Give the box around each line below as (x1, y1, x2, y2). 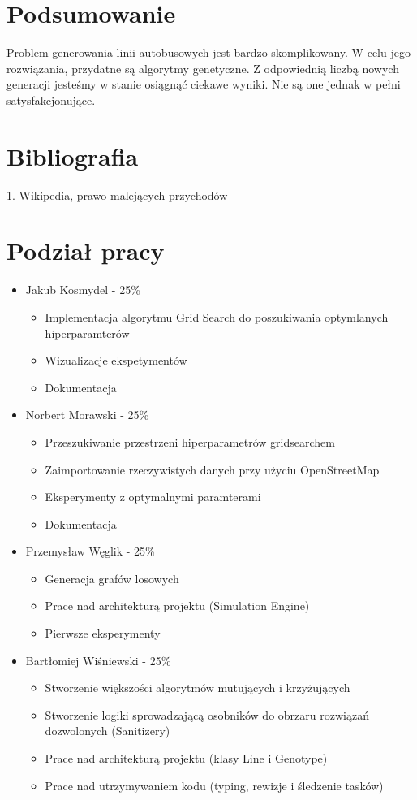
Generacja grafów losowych (45, 569, 179, 586)
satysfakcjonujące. (6, 91, 96, 108)
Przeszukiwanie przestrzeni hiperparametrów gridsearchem (45, 433, 335, 450)
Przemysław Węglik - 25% (25, 543, 155, 560)
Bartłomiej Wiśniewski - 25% (25, 651, 171, 668)
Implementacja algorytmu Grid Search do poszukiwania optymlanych (45, 308, 389, 325)
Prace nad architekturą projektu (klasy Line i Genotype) (45, 750, 328, 767)
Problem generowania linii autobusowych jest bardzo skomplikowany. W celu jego (6, 44, 411, 61)
